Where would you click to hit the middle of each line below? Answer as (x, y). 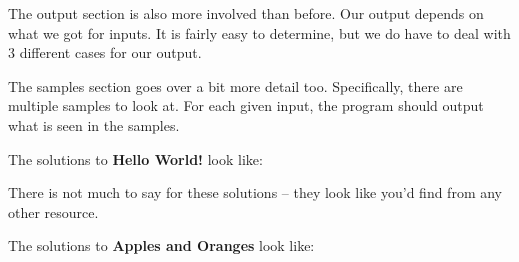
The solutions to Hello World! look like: (135, 158)
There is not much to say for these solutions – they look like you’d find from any (255, 192)
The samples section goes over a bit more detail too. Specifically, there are (235, 85)
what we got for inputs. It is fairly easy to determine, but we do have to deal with (259, 32)
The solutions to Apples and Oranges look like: (161, 245)
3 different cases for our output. (105, 52)
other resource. (53, 211)
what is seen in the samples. (94, 124)
